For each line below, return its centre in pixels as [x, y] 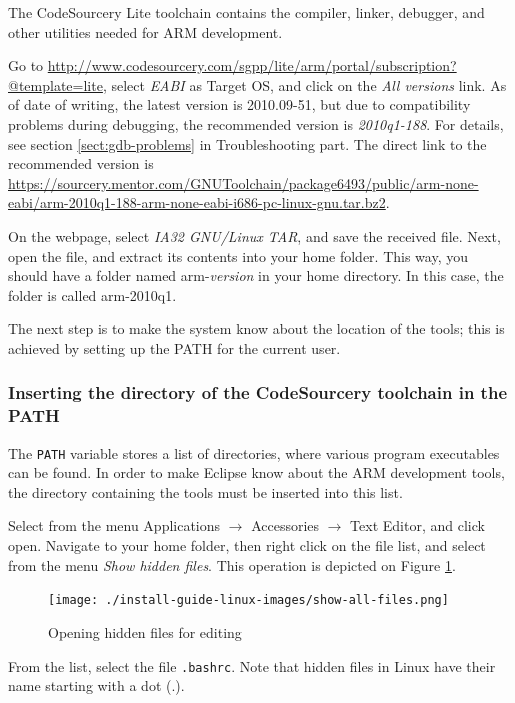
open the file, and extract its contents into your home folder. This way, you [238, 255]
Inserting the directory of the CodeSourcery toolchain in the [258, 392]
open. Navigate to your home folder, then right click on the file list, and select [247, 545]
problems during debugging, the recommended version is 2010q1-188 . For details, [256, 123]
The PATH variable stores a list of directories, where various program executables [254, 452]
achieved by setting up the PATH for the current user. [174, 347]
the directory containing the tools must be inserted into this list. [205, 491]
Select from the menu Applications [114, 525]
